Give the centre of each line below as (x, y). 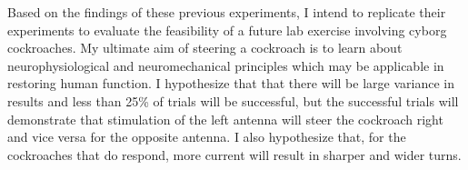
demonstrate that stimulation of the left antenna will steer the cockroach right (225, 119)
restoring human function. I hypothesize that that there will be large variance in (231, 83)
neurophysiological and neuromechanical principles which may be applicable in (226, 65)
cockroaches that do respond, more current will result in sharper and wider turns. (234, 154)
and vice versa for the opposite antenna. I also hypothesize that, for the (207, 137)
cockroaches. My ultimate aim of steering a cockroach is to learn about (205, 48)
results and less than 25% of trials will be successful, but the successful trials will (233, 100)
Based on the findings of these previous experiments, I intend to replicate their (227, 12)
